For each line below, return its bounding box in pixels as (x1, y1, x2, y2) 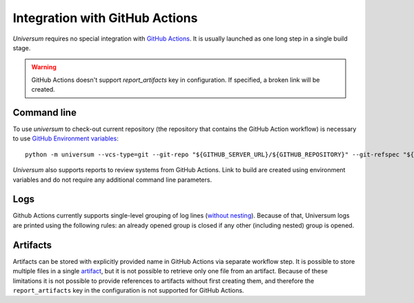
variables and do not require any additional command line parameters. (12, 176, 213, 184)
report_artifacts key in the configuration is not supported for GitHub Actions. (12, 286, 244, 294)
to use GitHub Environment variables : (12, 134, 119, 143)
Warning (31, 63, 57, 72)
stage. (12, 43, 31, 52)
